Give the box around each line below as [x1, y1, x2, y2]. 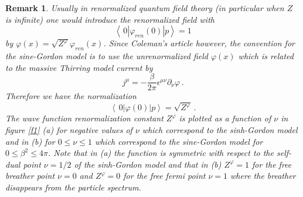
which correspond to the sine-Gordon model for [94, 135, 263, 147]
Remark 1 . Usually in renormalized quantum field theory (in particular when [5, 2, 284, 13]
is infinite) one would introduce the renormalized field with [5, 13, 215, 25]
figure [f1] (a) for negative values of [5, 124, 132, 136]
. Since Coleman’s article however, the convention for [103, 37, 295, 49]
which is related [238, 49, 294, 62]
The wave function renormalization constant [5, 112, 164, 124]
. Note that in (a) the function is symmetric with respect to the [47, 147, 274, 159]
